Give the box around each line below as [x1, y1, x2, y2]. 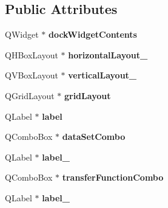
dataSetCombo [62, 130, 126, 143]
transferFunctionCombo [62, 171, 164, 184]
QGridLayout [5, 89, 55, 102]
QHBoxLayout [5, 48, 58, 61]
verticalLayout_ [68, 69, 137, 81]
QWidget [5, 28, 39, 41]
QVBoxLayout [5, 69, 58, 81]
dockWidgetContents [48, 28, 137, 41]
